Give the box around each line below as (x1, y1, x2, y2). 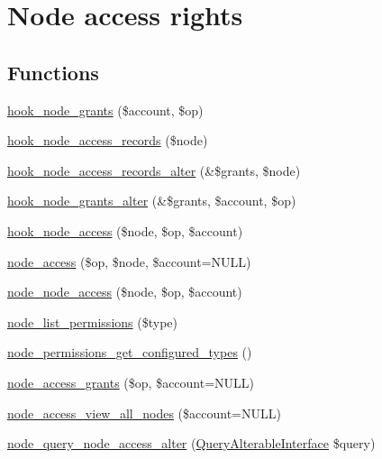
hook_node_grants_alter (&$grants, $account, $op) (7, 191, 296, 210)
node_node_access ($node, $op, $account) (7, 282, 242, 301)
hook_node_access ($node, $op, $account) (7, 221, 243, 240)
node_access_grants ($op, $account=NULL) (7, 372, 255, 391)
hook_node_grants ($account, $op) (7, 100, 204, 119)
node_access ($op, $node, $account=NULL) (7, 252, 251, 271)
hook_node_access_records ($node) (7, 131, 208, 150)
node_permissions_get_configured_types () (7, 343, 252, 362)
